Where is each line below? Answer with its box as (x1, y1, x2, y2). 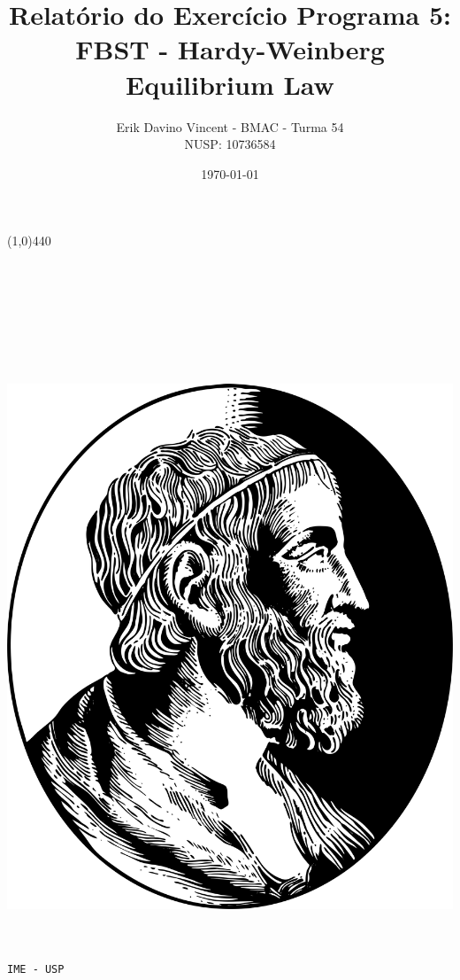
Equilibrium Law (126, 66, 334, 102)
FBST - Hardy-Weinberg (75, 31, 385, 67)
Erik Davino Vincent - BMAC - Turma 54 (116, 117, 344, 136)
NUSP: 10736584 (184, 135, 276, 153)
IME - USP (7, 963, 65, 976)
